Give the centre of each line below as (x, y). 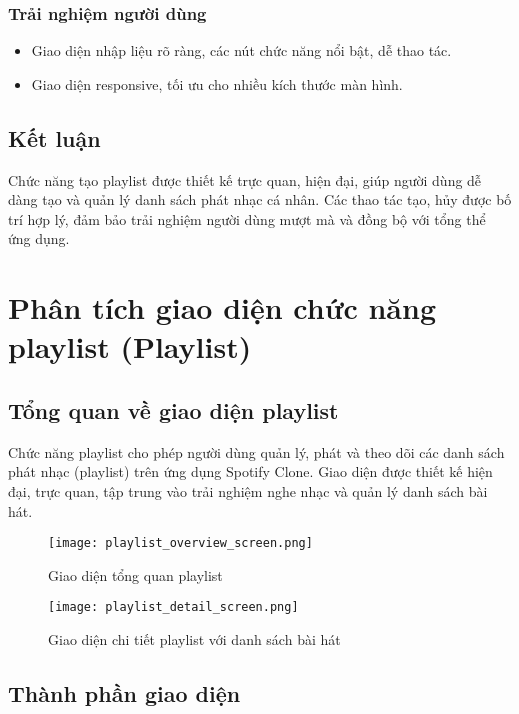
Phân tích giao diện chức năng (222, 307)
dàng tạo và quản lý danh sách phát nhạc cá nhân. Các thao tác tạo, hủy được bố (260, 199)
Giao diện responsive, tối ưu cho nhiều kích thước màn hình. (217, 83)
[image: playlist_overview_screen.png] (180, 543)
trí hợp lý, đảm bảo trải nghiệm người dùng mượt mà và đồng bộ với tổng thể (247, 218)
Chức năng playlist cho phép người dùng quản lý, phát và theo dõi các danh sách (256, 451)
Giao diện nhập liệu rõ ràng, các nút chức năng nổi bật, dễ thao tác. (241, 50)
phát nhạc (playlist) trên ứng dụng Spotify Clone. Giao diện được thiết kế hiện (250, 471)
